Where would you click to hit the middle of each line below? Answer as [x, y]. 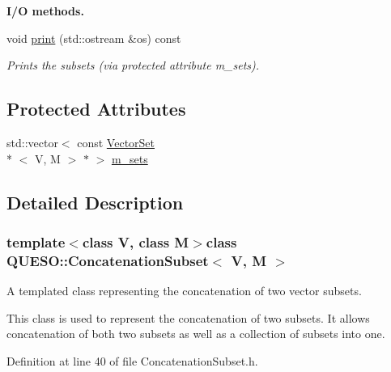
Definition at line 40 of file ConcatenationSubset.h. [132, 360]
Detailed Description [95, 202]
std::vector [32, 142]
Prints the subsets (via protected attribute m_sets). [133, 65]
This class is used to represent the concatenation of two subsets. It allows [188, 317]
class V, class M [136, 241]
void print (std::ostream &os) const [94, 38]
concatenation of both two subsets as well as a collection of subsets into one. [196, 334]
